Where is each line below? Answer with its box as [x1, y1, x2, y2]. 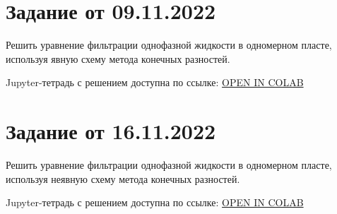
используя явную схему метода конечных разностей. [6, 51, 230, 66]
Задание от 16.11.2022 [6, 117, 216, 145]
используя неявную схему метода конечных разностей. [6, 171, 240, 186]
